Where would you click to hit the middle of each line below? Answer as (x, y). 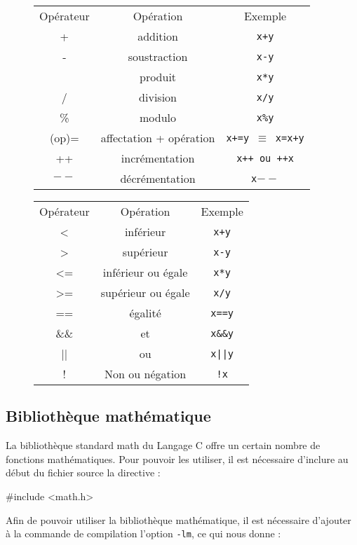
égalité (145, 313)
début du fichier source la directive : (83, 472)
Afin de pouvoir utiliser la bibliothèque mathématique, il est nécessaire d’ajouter (178, 519)
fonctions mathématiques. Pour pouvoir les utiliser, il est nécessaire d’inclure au (177, 458)
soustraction (158, 56)
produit (158, 77)
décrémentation (158, 178)
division (158, 97)
